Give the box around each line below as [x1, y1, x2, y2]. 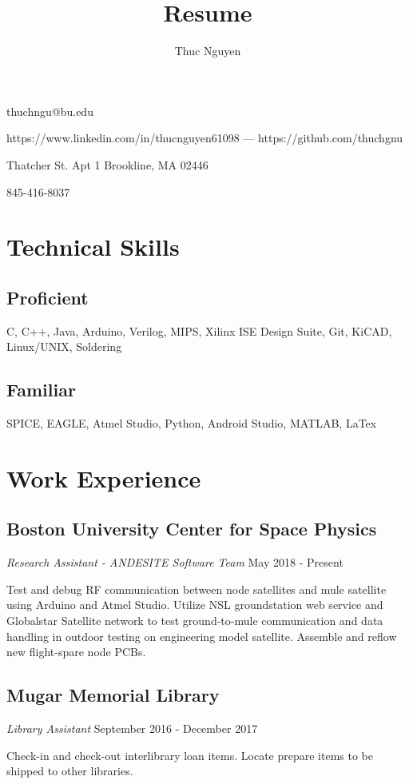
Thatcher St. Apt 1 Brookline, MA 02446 [6, 156, 208, 173]
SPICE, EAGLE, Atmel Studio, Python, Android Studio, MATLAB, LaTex [6, 415, 377, 432]
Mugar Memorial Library [6, 683, 220, 707]
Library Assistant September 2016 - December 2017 [6, 720, 258, 736]
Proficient [6, 285, 89, 309]
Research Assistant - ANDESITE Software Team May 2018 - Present [6, 554, 343, 571]
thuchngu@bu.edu [6, 102, 93, 119]
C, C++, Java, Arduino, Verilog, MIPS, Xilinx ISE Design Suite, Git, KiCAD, [6, 322, 392, 339]
